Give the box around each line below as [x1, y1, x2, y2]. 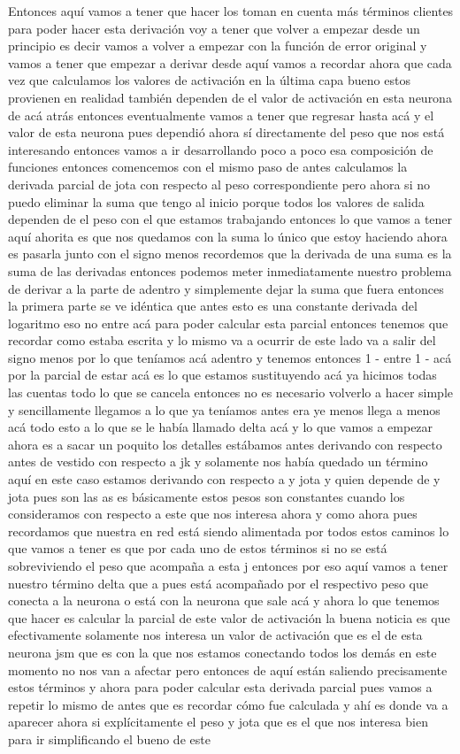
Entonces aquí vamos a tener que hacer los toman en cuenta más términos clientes [8, 2, 454, 19]
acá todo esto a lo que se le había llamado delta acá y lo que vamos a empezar [8, 418, 433, 436]
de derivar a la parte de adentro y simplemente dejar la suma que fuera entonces [8, 279, 444, 297]
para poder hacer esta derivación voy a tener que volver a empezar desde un [8, 19, 420, 37]
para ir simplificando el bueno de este [8, 729, 211, 748]
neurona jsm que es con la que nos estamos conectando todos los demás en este [8, 642, 437, 661]
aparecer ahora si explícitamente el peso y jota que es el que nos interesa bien [8, 712, 428, 731]
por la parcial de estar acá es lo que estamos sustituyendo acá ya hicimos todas [8, 365, 437, 384]
